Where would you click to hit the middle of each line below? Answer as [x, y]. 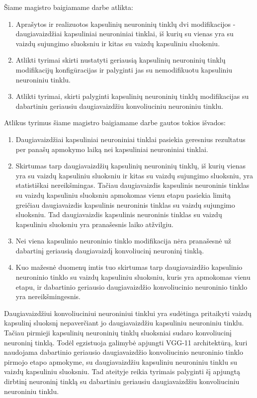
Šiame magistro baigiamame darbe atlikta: [69, 7]
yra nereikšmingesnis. [48, 296]
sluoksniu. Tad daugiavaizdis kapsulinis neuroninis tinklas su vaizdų [119, 214]
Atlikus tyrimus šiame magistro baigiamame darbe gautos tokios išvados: [115, 122]
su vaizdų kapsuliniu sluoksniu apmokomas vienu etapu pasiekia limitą [123, 195]
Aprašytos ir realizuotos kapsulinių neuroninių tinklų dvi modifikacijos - [126, 24]
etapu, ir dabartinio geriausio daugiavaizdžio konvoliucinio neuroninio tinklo [131, 286]
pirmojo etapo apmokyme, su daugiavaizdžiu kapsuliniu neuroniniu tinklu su [121, 361]
